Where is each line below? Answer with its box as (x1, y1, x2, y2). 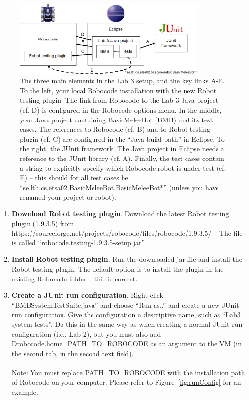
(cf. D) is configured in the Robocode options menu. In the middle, (20, 105, 222, 115)
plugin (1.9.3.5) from (11, 218, 74, 228)
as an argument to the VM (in (150, 338, 242, 349)
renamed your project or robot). (20, 192, 116, 202)
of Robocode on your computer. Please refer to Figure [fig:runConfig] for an (11, 377, 241, 387)
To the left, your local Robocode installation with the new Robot (20, 85, 217, 95)
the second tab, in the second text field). (11, 348, 134, 358)
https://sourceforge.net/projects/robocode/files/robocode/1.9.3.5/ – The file (11, 228, 243, 238)
